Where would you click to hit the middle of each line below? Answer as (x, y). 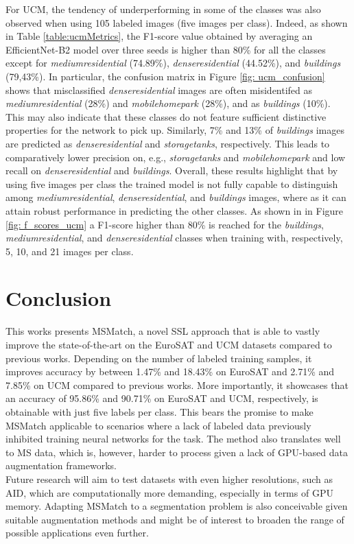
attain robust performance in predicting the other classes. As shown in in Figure (175, 210)
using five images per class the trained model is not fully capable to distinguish (172, 184)
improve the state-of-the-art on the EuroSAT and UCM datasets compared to (169, 344)
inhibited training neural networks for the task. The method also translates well (173, 439)
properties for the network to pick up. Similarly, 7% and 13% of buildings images (175, 130)
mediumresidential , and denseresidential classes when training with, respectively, (174, 238)
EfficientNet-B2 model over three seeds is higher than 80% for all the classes (166, 49)
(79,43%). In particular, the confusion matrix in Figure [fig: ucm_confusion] (165, 76)
